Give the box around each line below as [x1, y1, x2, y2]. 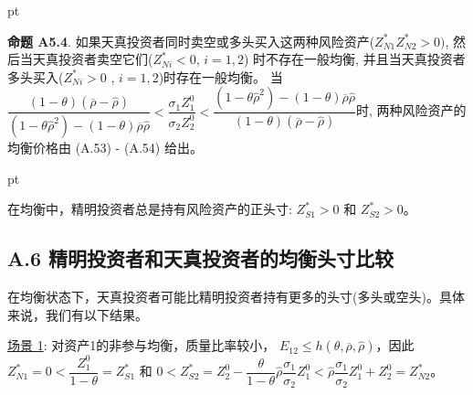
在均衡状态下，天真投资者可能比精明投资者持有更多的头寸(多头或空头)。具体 [7, 287, 465, 306]
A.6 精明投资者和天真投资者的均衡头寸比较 [7, 244, 394, 272]
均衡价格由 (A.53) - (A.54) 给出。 [7, 138, 203, 157]
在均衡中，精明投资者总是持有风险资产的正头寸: [7, 199, 292, 219]
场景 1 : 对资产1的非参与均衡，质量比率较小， [7, 336, 276, 355]
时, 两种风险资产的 [356, 101, 467, 120]
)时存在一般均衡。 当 [158, 67, 283, 86]
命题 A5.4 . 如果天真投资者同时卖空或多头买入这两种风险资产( [7, 31, 375, 50]
